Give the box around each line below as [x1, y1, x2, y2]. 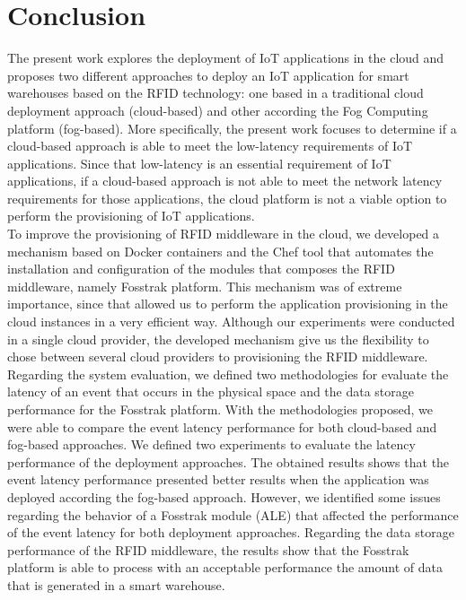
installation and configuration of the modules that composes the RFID [7, 259, 395, 278]
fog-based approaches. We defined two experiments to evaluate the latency [7, 435, 416, 454]
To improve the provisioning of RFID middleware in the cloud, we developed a [7, 224, 440, 243]
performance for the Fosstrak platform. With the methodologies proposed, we [7, 400, 434, 418]
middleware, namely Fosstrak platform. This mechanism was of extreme [7, 276, 402, 295]
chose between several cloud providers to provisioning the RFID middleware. [7, 347, 428, 366]
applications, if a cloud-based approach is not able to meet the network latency [7, 171, 443, 190]
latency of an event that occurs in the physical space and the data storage [7, 382, 415, 401]
